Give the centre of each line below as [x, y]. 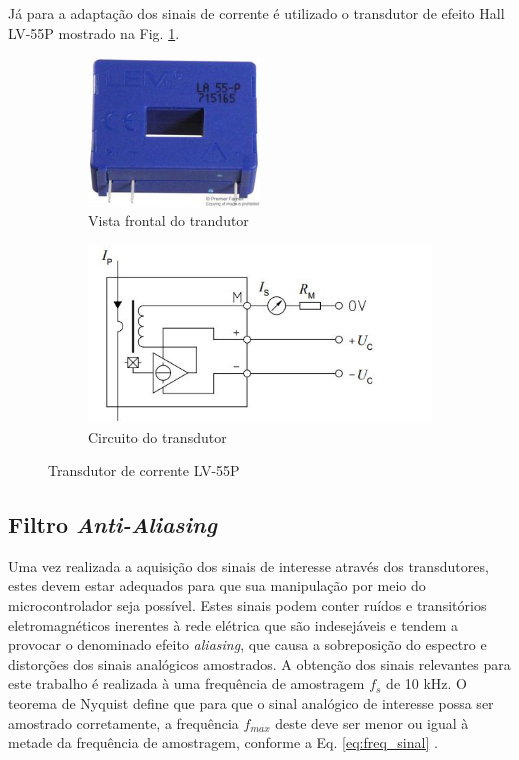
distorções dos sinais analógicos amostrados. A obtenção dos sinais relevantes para [259, 663]
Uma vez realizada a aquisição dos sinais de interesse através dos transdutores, [248, 565]
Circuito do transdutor [157, 436]
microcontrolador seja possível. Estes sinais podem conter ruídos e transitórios [247, 605]
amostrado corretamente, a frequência [123, 722]
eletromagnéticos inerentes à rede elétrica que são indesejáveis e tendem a [233, 624]
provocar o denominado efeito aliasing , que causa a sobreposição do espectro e [247, 644]
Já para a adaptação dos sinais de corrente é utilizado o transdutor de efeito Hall [256, 13]
